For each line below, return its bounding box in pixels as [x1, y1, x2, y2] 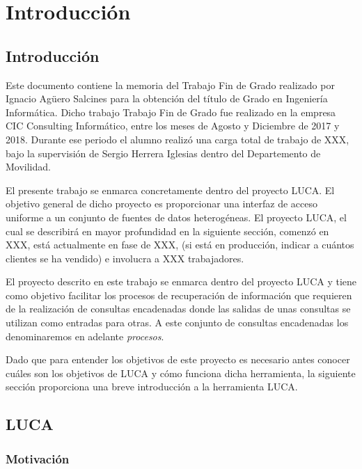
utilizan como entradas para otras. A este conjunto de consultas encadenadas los [6, 315, 349, 330]
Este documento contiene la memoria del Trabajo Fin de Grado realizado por [6, 77, 335, 92]
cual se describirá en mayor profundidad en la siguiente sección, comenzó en [6, 223, 329, 238]
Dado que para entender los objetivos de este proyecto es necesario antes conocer [6, 352, 350, 367]
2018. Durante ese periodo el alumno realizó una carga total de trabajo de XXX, [6, 132, 349, 146]
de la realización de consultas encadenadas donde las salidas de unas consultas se [6, 301, 351, 316]
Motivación [6, 450, 70, 467]
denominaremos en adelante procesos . [6, 328, 164, 343]
